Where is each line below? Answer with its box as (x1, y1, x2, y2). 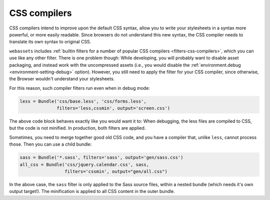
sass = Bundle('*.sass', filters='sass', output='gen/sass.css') (19, 155, 183, 161)
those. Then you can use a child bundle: (9, 141, 92, 147)
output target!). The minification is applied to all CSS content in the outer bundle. (9, 189, 175, 195)
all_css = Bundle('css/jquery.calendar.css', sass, (19, 162, 149, 167)
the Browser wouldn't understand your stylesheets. (9, 76, 115, 82)
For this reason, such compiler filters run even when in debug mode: (9, 85, 150, 91)
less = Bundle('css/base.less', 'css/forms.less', (19, 98, 147, 104)
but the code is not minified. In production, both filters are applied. (9, 125, 146, 131)
